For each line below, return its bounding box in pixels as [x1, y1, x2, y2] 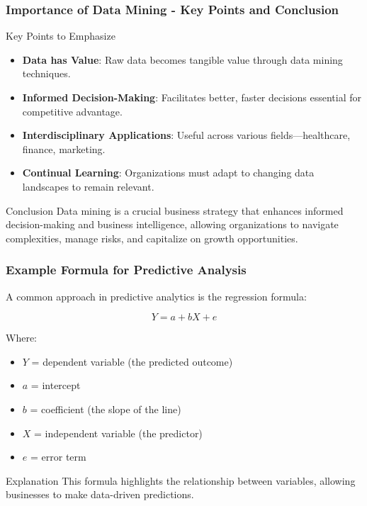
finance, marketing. [22, 141, 106, 156]
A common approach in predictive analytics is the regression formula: [6, 288, 307, 303]
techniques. [22, 66, 71, 81]
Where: [6, 330, 37, 345]
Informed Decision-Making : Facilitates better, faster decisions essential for [22, 90, 362, 104]
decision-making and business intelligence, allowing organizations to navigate [6, 217, 339, 232]
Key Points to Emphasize [6, 28, 115, 43]
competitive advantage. [22, 103, 123, 118]
